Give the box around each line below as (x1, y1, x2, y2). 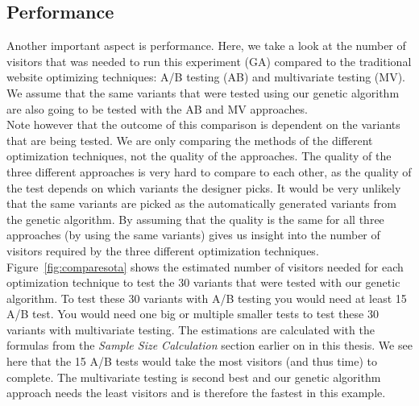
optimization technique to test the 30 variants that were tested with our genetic (6, 274, 400, 291)
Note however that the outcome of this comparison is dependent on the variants (6, 116, 400, 133)
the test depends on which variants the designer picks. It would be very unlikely (6, 179, 401, 196)
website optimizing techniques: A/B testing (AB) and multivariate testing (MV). (6, 68, 405, 85)
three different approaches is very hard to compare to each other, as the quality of (6, 163, 412, 180)
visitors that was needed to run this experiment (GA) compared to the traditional (6, 52, 412, 69)
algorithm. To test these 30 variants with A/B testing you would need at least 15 (6, 289, 407, 306)
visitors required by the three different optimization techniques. (6, 242, 319, 259)
